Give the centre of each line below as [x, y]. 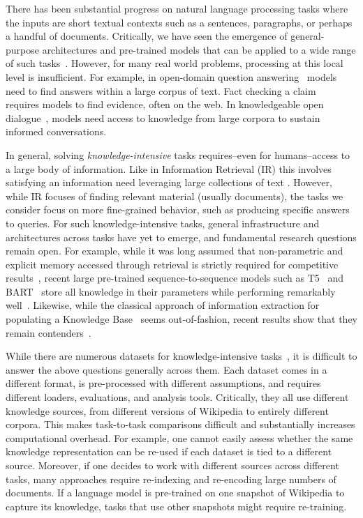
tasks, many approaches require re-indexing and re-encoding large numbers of [171, 479]
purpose [22, 49]
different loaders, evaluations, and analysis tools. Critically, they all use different [177, 397]
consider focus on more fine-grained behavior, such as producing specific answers [178, 210]
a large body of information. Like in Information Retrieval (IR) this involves [169, 168]
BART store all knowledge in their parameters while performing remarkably [171, 291]
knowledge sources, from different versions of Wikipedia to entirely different [167, 410]
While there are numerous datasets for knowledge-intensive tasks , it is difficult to [181, 356]
